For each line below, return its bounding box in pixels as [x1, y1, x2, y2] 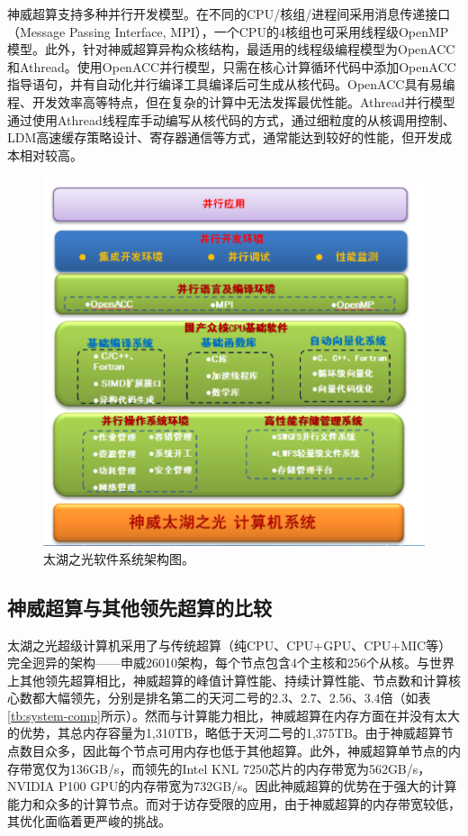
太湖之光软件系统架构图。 [43, 549, 194, 568]
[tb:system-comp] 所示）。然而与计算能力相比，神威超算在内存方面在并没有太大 [7, 705, 460, 724]
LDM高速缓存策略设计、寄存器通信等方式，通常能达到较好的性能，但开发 [7, 128, 440, 147]
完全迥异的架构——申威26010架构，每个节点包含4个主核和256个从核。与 [7, 653, 429, 672]
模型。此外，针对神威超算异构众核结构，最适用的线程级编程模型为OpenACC [7, 40, 455, 59]
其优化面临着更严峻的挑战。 [7, 812, 171, 831]
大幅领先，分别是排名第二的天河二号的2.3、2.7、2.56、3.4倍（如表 [44, 688, 431, 707]
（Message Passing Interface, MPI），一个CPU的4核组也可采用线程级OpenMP [7, 22, 449, 41]
